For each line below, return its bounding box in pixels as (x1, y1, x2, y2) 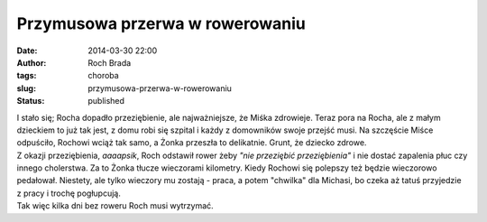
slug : (16, 82, 36, 94)
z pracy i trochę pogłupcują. (16, 188, 121, 199)
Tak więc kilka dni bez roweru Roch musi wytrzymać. (16, 200, 214, 211)
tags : (16, 70, 37, 81)
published (87, 96, 125, 106)
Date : (16, 45, 38, 56)
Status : (16, 96, 45, 106)
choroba (87, 70, 119, 81)
